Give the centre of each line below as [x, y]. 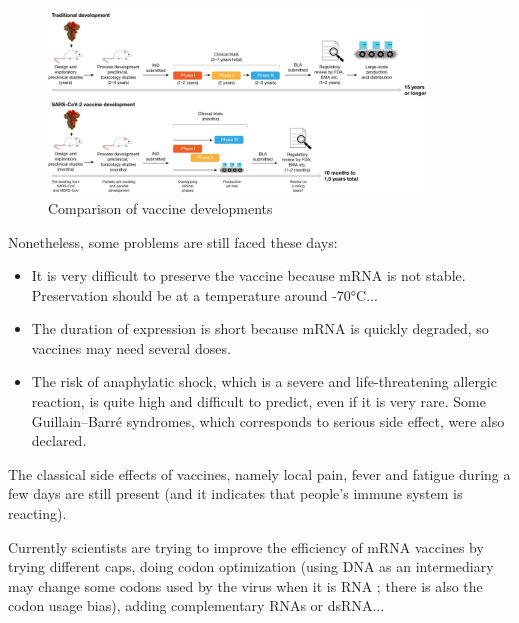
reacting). [37, 513]
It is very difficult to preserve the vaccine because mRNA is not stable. [248, 275]
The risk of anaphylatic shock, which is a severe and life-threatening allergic [264, 381]
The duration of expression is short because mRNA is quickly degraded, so [260, 328]
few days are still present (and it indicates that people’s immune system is [235, 493]
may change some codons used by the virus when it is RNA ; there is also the [245, 585]
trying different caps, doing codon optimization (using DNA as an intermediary [251, 566]
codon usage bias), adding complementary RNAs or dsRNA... [196, 605]
